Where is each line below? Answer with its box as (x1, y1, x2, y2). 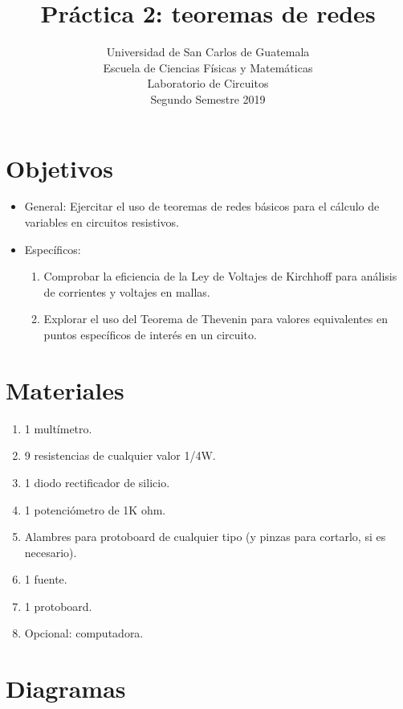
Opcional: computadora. (24, 625, 144, 641)
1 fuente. (24, 571, 67, 588)
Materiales (6, 373, 124, 406)
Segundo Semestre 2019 (150, 90, 266, 107)
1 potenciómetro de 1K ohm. (24, 501, 166, 518)
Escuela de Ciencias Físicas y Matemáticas (103, 59, 313, 76)
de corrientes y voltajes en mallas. (43, 283, 210, 300)
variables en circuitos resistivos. (24, 214, 180, 231)
